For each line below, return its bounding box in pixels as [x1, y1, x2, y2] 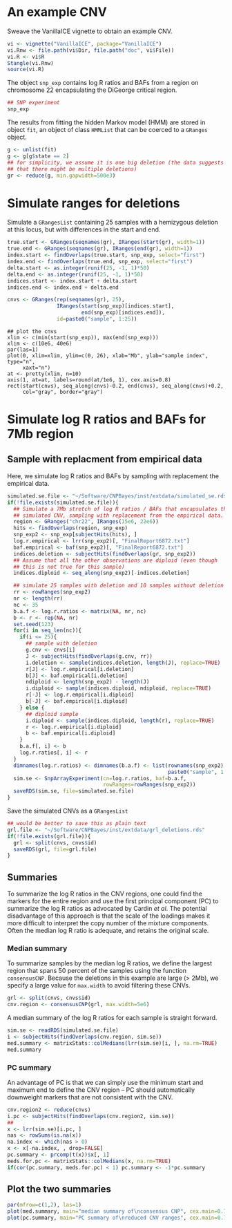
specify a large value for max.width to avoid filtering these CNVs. [7, 981, 191, 990]
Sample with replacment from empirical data [7, 453, 202, 465]
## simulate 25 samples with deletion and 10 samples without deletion [13, 582, 224, 589]
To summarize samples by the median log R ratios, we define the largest [7, 959, 213, 967]
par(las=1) [7, 346, 39, 353]
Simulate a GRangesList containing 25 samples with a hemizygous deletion [7, 218, 219, 227]
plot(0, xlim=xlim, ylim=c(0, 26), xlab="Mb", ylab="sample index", [7, 352, 209, 359]
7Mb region [7, 426, 74, 442]
